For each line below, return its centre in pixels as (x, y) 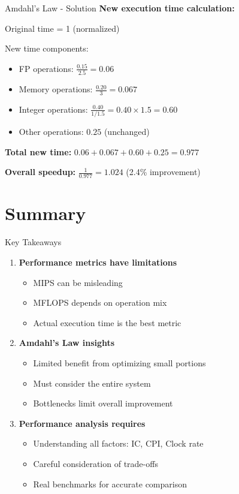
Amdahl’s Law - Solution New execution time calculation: (120, 8)
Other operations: (51, 132)
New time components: (47, 48)
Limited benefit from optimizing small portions (119, 362)
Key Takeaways (33, 242)
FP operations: (46, 68)
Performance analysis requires (82, 423)
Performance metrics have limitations (98, 262)
